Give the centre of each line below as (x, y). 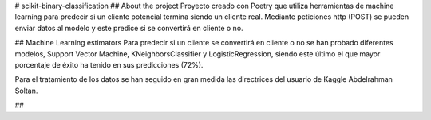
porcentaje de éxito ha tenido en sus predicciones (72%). (109, 64)
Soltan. (26, 91)
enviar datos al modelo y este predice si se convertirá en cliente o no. (129, 28)
